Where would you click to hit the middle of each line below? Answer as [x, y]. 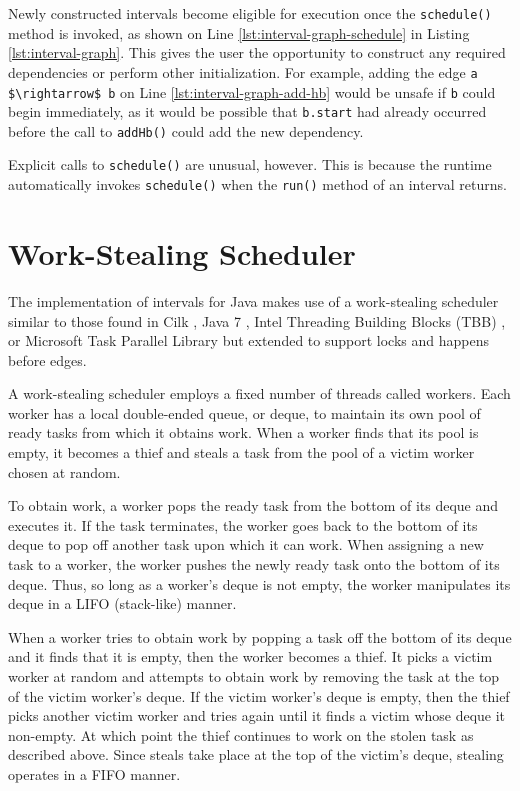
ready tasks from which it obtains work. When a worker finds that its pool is [243, 432]
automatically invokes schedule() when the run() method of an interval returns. [257, 184]
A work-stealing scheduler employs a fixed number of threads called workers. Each [259, 393]
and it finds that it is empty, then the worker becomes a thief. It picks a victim [250, 656]
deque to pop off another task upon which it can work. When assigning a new [246, 544]
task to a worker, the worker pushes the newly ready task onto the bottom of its [254, 564]
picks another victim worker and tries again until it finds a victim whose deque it [257, 715]
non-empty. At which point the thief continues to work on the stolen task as [241, 734]
